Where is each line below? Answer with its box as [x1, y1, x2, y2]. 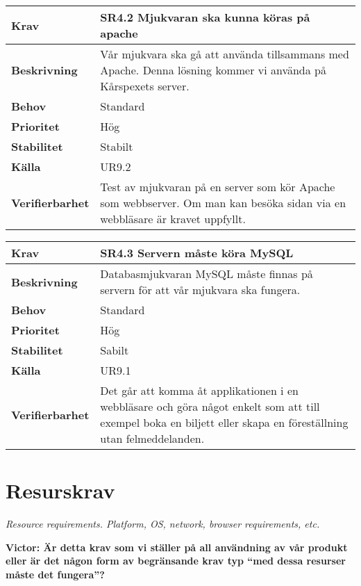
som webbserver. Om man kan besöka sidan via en [100, 195, 346, 211]
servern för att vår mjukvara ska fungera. [100, 282, 301, 298]
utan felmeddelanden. [100, 430, 205, 446]
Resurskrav [6, 476, 115, 505]
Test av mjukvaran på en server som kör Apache [100, 179, 335, 195]
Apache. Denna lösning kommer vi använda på [100, 62, 326, 78]
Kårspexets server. [100, 78, 190, 94]
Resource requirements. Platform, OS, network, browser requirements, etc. [6, 516, 320, 531]
